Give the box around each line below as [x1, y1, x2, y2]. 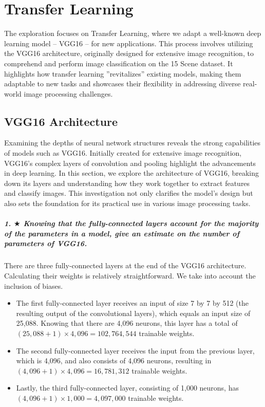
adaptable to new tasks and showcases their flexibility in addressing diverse [4, 78, 241, 89]
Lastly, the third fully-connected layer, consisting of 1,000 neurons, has [16, 382, 239, 393]
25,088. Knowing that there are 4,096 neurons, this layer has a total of [16, 318, 238, 328]
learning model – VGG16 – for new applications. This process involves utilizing [4, 38, 253, 48]
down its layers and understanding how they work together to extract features [4, 177, 250, 188]
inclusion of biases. [4, 280, 63, 291]
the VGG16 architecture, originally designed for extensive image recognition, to [4, 48, 254, 59]
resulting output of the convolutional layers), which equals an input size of [16, 307, 251, 318]
